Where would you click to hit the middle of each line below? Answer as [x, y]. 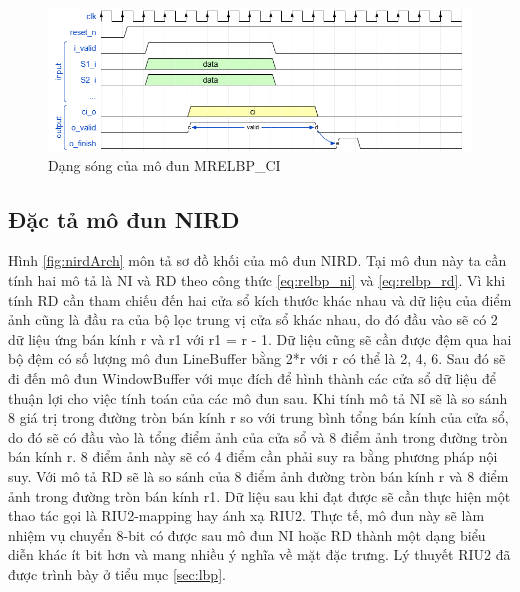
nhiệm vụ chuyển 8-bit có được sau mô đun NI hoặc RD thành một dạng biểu [247, 534]
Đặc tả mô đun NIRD [124, 218]
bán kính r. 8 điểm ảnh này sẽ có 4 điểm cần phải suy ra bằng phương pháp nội [253, 456]
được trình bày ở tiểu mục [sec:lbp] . [117, 573]
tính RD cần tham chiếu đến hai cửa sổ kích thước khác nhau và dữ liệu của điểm [260, 299]
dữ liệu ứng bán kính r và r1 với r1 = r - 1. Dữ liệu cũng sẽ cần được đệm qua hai [260, 338]
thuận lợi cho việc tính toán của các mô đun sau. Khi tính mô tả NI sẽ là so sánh [258, 397]
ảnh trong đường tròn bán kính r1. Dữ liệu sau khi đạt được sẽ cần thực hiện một [259, 495]
